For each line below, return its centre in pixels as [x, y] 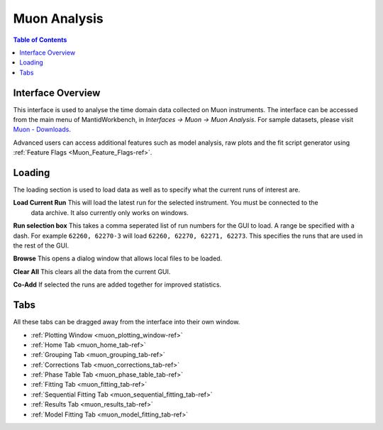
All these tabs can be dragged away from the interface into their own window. [127, 322]
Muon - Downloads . [42, 129]
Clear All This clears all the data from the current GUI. [92, 271]
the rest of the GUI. [41, 246]
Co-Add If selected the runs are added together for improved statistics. [117, 285]
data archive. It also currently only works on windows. [110, 212]
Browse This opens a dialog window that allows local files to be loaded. [118, 258]
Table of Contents [40, 40]
